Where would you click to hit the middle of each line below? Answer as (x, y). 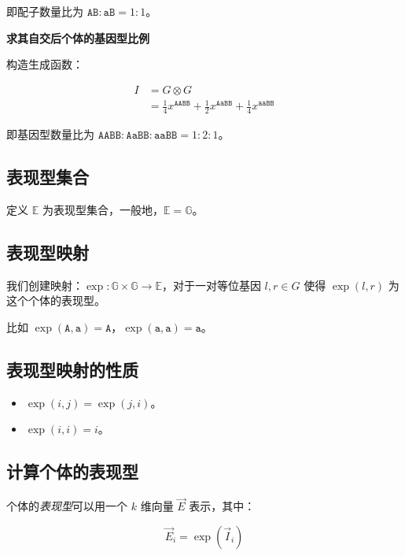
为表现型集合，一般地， (103, 209)
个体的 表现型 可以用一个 (67, 506)
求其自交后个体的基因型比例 (78, 37)
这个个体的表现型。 (56, 300)
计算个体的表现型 (72, 471)
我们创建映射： (45, 285)
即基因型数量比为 (50, 134)
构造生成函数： (45, 64)
